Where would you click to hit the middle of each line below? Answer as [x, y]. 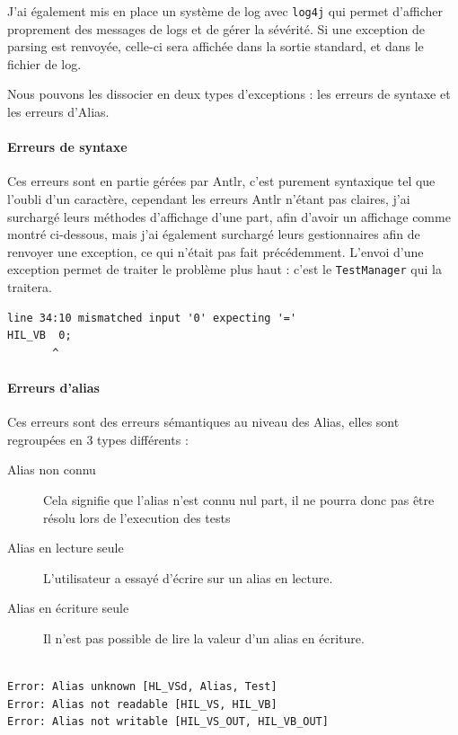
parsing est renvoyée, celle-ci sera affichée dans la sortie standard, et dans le [216, 46]
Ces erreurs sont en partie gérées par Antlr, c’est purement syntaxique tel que [221, 181]
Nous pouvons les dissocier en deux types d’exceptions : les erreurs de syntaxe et [229, 94]
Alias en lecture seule [66, 548]
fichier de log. [44, 63]
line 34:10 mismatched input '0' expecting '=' [152, 318]
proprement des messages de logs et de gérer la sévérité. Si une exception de [216, 28]
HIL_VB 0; [40, 336]
